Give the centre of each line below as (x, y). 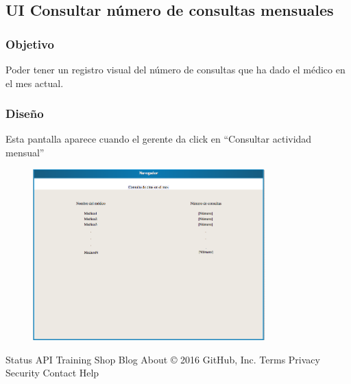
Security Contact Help (52, 373)
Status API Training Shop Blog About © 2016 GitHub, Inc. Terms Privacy (163, 359)
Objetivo (30, 44)
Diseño (25, 113)
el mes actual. (35, 83)
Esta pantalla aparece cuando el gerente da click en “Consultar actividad (159, 139)
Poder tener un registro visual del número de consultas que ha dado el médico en (175, 69)
